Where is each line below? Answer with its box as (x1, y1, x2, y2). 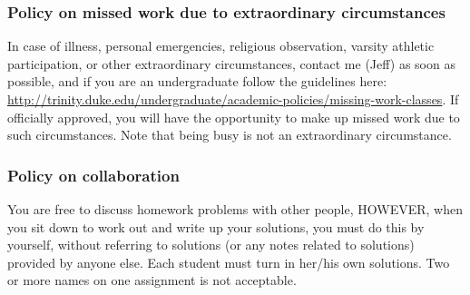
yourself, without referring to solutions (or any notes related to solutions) (7, 235, 415, 254)
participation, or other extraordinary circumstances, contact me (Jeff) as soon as (7, 54, 455, 73)
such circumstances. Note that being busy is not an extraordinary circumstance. (7, 125, 452, 144)
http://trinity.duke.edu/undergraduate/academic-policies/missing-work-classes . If (7, 90, 459, 108)
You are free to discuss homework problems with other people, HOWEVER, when (7, 200, 463, 218)
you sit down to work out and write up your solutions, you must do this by (7, 217, 425, 236)
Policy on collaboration (7, 163, 180, 186)
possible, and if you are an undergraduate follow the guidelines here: (7, 72, 387, 91)
